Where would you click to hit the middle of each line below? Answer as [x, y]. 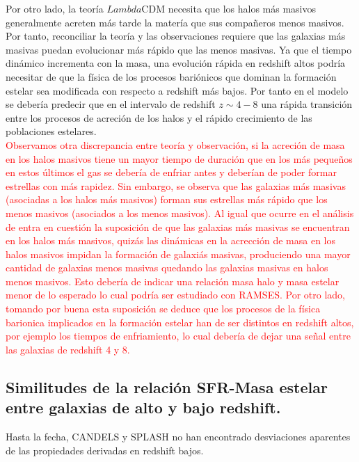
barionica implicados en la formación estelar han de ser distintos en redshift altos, [180, 322]
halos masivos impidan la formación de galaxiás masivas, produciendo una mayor [178, 254]
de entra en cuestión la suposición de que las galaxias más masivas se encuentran [178, 226]
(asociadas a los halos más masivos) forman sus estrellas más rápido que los [167, 199]
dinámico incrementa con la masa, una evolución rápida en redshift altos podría [176, 63]
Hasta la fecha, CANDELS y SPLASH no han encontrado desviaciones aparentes [178, 437]
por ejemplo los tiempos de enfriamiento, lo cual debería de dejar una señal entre [178, 336]
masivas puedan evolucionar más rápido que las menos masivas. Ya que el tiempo [179, 49]
